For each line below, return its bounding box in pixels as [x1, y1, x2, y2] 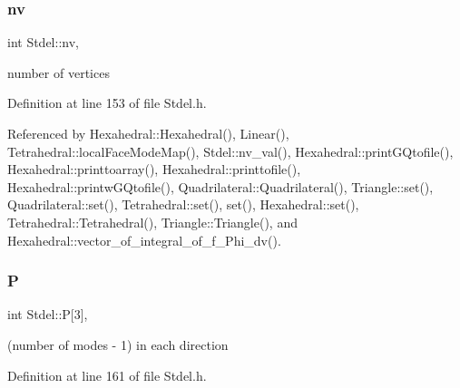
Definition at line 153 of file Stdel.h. [7, 93, 207, 112]
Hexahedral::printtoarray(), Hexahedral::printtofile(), [7, 160, 301, 179]
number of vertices [7, 63, 110, 82]
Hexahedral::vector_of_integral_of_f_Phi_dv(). [7, 230, 281, 249]
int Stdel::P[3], [7, 305, 88, 324]
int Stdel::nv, [7, 33, 79, 52]
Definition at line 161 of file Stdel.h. [7, 365, 207, 384]
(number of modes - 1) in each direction [7, 335, 229, 354]
